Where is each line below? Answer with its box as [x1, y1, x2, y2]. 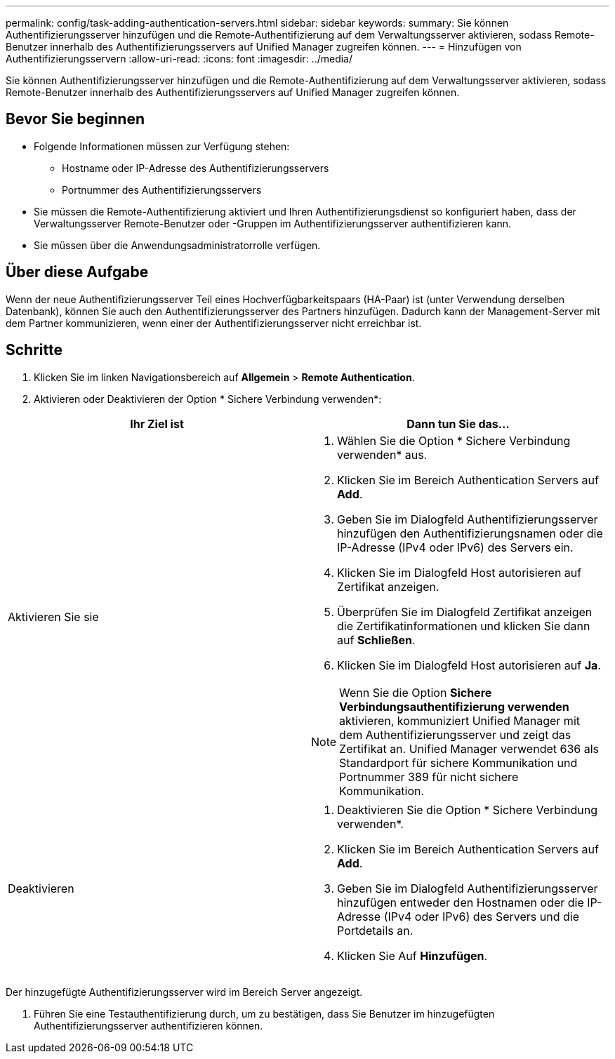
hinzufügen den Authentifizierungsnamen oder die [337, 526, 603, 540]
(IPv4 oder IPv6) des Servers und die [383, 909, 579, 924]
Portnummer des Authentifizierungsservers [62, 183, 262, 196]
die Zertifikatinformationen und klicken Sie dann [337, 618, 590, 633]
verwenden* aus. [337, 447, 428, 462]
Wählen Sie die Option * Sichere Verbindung [337, 433, 571, 448]
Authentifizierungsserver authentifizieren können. [34, 1019, 263, 1032]
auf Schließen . [337, 632, 416, 647]
